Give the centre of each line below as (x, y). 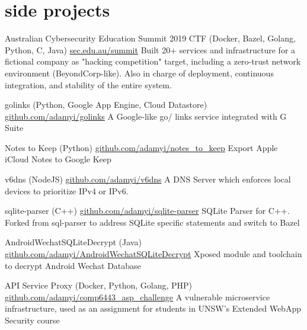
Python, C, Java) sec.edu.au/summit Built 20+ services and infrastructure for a (150, 49)
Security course (32, 320)
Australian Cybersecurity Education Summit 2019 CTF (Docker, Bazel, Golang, (150, 38)
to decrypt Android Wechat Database (73, 265)
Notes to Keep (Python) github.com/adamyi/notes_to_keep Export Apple (141, 147)
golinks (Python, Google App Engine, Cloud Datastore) (106, 105)
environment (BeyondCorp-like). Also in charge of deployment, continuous (139, 73)
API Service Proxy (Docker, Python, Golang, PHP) (99, 285)
